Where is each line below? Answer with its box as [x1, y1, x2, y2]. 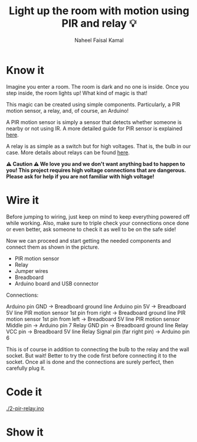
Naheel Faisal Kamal [74, 37, 124, 44]
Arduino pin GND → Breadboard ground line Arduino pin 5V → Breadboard [6, 303, 187, 310]
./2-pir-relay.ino [6, 405, 44, 412]
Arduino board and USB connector [14, 279, 99, 287]
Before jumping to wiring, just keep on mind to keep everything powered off [6, 213, 190, 220]
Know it [6, 63, 44, 77]
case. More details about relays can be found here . [6, 149, 130, 156]
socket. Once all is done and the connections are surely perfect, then [6, 358, 174, 365]
